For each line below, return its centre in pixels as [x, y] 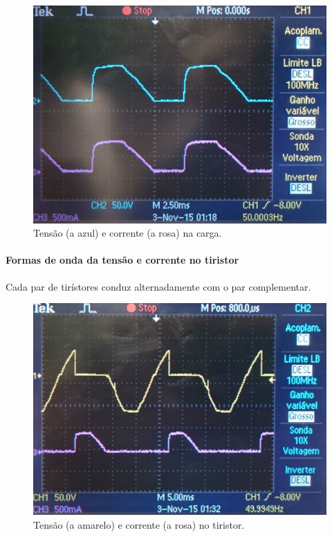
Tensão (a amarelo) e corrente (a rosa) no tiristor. [139, 524]
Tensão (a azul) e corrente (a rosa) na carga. [128, 233]
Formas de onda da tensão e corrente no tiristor [122, 260]
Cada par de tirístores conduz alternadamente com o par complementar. [158, 286]
